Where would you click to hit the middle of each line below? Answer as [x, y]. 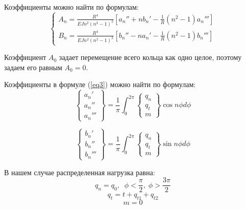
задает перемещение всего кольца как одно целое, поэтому [150, 57]
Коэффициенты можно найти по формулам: [72, 7]
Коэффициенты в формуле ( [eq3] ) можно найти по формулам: [100, 84]
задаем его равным [33, 67]
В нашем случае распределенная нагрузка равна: [80, 172]
